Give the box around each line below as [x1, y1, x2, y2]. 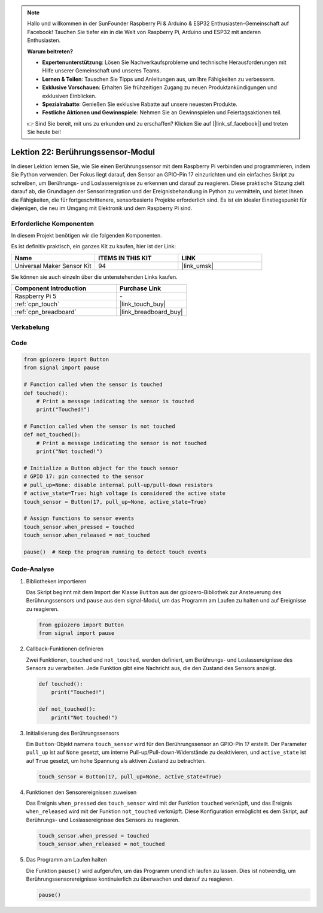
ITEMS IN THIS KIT [97, 254, 152, 262]
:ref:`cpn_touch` [14, 300, 60, 308]
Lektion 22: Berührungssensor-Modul [11, 147, 156, 157]
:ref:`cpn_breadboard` [14, 308, 77, 316]
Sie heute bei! [27, 129, 61, 136]
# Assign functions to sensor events [23, 515, 135, 522]
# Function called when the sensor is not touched [23, 423, 176, 430]
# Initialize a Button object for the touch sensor [23, 465, 179, 472]
